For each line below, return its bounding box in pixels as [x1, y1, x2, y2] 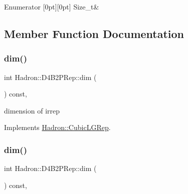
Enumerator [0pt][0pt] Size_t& [4, 1, 99, 11]
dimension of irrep [4, 105, 60, 115]
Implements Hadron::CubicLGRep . [4, 122, 111, 132]
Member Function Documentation [4, 25, 184, 41]
